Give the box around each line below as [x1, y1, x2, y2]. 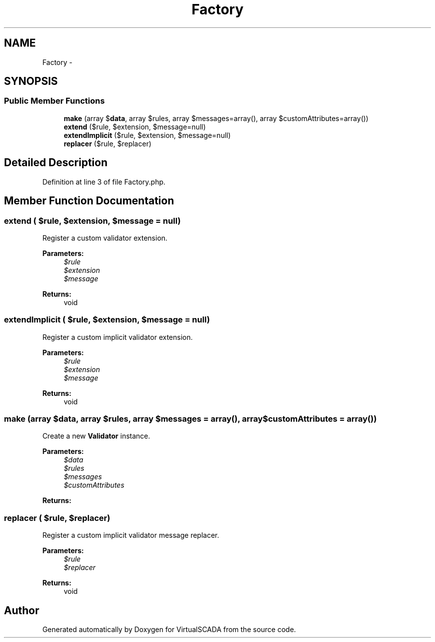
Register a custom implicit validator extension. [42, 332, 193, 341]
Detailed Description [4, 156, 108, 169]
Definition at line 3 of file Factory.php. [42, 177, 166, 186]
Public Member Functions [4, 96, 105, 106]
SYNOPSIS [4, 75, 58, 88]
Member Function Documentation [4, 194, 174, 207]
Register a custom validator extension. [42, 233, 168, 242]
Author [4, 604, 39, 617]
